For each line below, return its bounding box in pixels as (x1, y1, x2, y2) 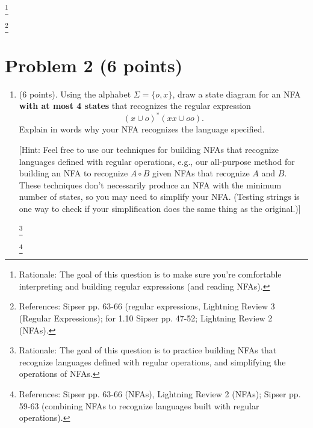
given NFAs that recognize (152, 167, 250, 179)
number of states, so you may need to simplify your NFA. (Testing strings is (19, 190, 300, 203)
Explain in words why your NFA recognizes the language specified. (19, 123, 265, 135)
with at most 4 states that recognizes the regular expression (19, 99, 251, 112)
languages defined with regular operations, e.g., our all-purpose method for (19, 155, 295, 167)
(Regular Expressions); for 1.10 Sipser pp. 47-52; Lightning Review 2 (19, 312, 273, 324)
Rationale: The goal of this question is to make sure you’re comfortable (19, 268, 282, 281)
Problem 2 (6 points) (5, 52, 183, 77)
